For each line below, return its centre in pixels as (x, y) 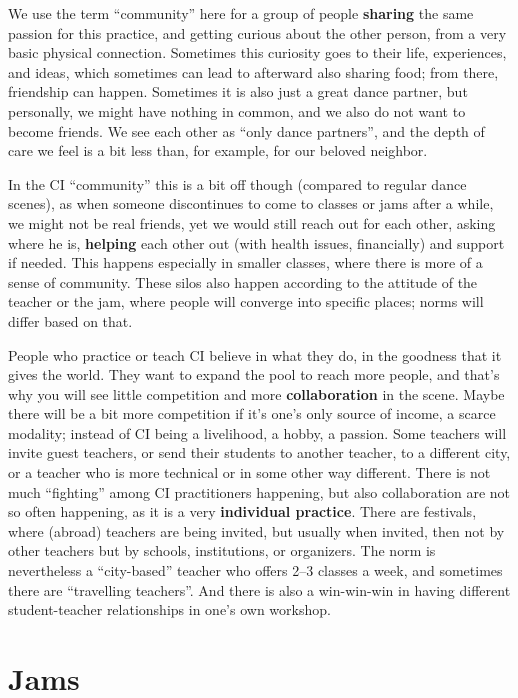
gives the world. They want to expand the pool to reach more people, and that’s (254, 374)
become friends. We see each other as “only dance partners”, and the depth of (246, 130)
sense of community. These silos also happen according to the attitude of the (243, 281)
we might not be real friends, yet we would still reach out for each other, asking (252, 222)
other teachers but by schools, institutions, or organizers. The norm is (222, 550)
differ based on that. (70, 320)
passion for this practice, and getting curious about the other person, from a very (257, 32)
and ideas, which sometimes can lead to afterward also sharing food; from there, (253, 71)
